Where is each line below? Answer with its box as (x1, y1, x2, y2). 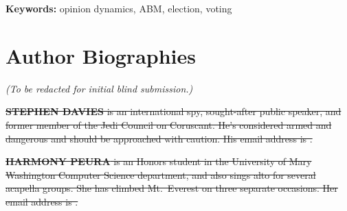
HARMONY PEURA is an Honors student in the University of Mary (5, 154, 312, 169)
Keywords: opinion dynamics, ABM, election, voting (5, 1, 232, 15)
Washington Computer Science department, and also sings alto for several (5, 167, 316, 182)
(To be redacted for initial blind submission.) (5, 81, 193, 95)
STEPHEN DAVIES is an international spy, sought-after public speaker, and (5, 104, 342, 119)
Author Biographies (5, 41, 196, 69)
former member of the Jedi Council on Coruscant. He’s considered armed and (5, 117, 332, 132)
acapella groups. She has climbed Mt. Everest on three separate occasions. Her (5, 181, 338, 195)
